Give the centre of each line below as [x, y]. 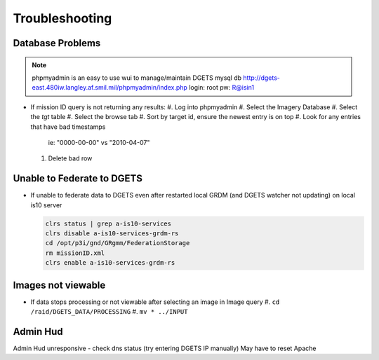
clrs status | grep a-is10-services [108, 223]
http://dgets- [262, 78]
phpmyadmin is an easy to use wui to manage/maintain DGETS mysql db [137, 78]
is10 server [46, 205]
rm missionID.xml [75, 253]
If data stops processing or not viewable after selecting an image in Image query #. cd [155, 302]
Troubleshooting [62, 18]
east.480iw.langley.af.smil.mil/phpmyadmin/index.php [109, 88]
